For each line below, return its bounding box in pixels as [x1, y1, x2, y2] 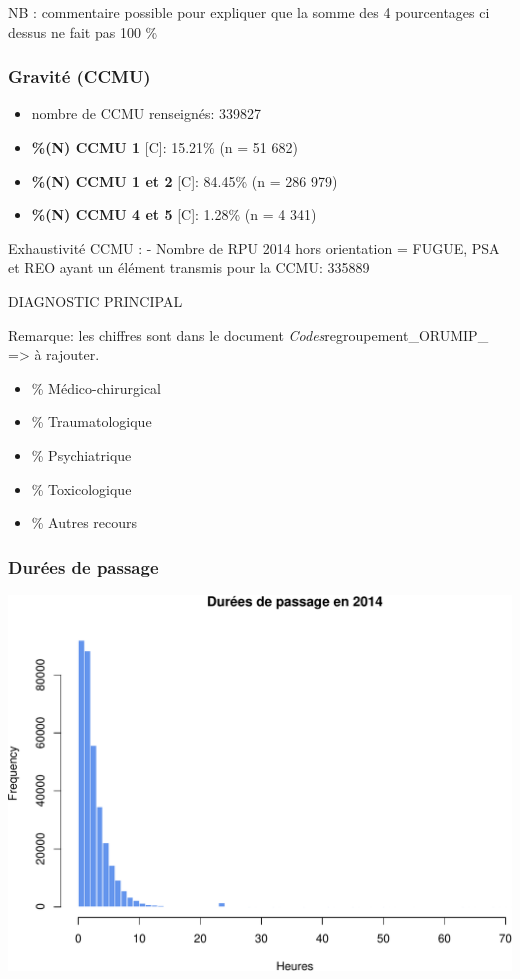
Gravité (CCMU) [8, 64, 151, 89]
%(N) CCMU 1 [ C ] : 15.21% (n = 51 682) [31, 137, 298, 157]
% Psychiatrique [31, 444, 132, 465]
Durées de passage [8, 554, 159, 579]
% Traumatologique [31, 411, 152, 432]
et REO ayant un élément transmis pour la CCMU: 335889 [8, 257, 370, 278]
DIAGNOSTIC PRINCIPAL [8, 290, 183, 311]
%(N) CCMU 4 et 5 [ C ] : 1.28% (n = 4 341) [31, 204, 317, 225]
